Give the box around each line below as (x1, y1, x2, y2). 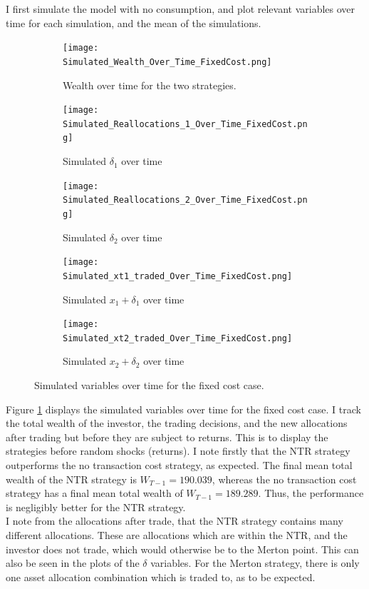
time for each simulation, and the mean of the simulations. (6, 15, 261, 30)
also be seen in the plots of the (6, 555, 140, 570)
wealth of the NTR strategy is (6, 471, 137, 486)
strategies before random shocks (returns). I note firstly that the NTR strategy (6, 443, 350, 458)
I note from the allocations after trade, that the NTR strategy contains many (6, 513, 343, 528)
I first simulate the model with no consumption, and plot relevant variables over (6, 1, 355, 16)
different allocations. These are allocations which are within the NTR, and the (6, 527, 348, 542)
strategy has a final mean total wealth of (6, 485, 183, 500)
